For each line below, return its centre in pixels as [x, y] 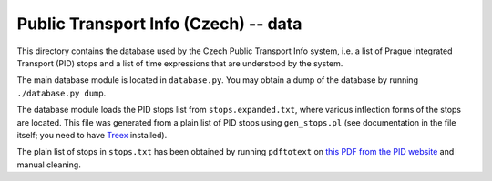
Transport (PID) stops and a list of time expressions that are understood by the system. [180, 63]
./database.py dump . [61, 93]
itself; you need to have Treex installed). [92, 135]
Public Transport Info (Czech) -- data [159, 24]
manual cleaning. [49, 165]
